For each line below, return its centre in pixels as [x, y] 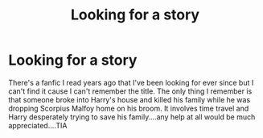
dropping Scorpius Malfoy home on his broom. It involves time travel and [129, 108]
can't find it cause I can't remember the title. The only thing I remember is [130, 91]
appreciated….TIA [38, 125]
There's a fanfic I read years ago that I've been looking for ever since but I [131, 82]
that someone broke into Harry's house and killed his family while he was [129, 99]
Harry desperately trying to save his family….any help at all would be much [132, 117]
